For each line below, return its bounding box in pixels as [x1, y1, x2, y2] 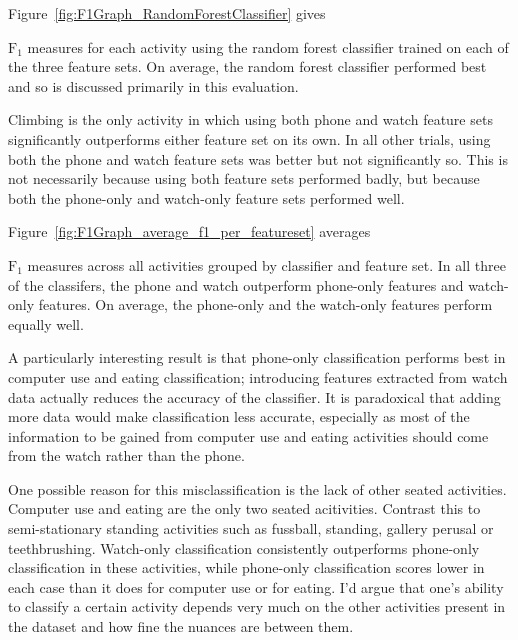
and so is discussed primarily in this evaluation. [8, 75, 299, 96]
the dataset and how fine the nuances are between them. [8, 616, 354, 637]
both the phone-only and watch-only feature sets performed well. [8, 187, 405, 208]
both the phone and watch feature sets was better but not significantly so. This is [8, 148, 508, 169]
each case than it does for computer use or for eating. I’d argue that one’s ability [8, 576, 504, 597]
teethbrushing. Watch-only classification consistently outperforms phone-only [8, 537, 480, 558]
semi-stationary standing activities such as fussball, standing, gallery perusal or [8, 518, 494, 539]
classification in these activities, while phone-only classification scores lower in [8, 557, 485, 578]
